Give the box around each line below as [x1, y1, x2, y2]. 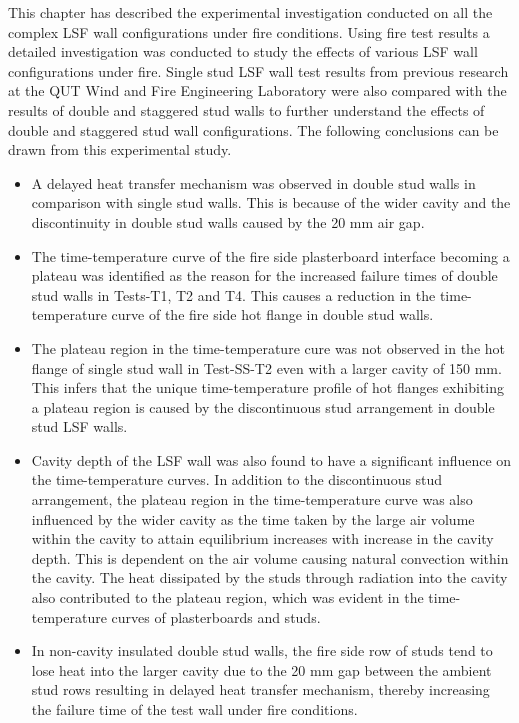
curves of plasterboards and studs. [111, 606, 321, 627]
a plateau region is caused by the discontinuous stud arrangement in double [31, 396, 495, 417]
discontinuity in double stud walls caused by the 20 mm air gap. [31, 211, 425, 232]
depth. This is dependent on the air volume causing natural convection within [31, 547, 509, 568]
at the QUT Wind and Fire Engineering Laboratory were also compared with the [8, 80, 507, 101]
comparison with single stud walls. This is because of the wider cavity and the [31, 192, 511, 213]
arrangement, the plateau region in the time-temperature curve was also [31, 489, 473, 510]
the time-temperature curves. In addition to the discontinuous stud [31, 469, 443, 490]
